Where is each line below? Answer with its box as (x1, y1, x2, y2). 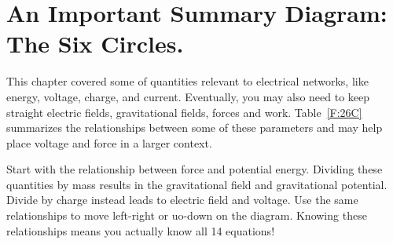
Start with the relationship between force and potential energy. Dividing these (6, 161, 383, 177)
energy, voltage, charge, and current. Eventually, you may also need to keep (6, 88, 370, 104)
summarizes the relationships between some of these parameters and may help (6, 119, 383, 136)
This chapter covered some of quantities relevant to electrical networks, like (6, 73, 369, 89)
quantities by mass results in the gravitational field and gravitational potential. (6, 176, 387, 192)
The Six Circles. (6, 27, 184, 60)
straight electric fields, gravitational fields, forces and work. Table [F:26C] (6, 104, 362, 120)
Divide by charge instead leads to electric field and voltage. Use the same (6, 191, 358, 208)
